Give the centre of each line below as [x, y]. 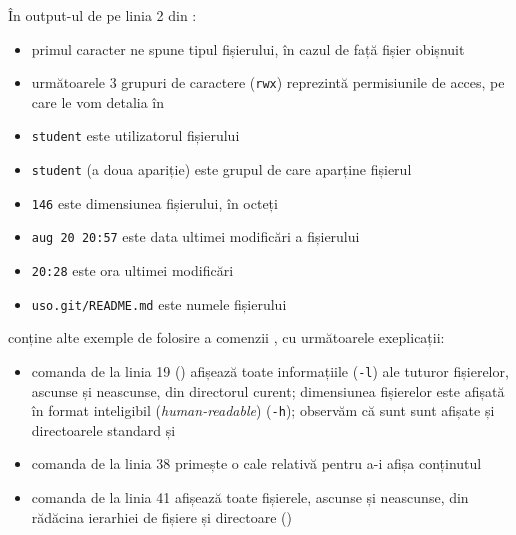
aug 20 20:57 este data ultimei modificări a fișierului [195, 236]
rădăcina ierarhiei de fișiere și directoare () [161, 516]
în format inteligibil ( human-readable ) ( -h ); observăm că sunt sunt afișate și [263, 410]
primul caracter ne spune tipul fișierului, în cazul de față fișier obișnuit [248, 48]
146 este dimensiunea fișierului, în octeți [154, 202]
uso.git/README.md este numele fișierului [159, 303]
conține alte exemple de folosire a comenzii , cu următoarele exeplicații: [226, 337]
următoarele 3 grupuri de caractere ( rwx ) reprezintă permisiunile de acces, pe [268, 82]
